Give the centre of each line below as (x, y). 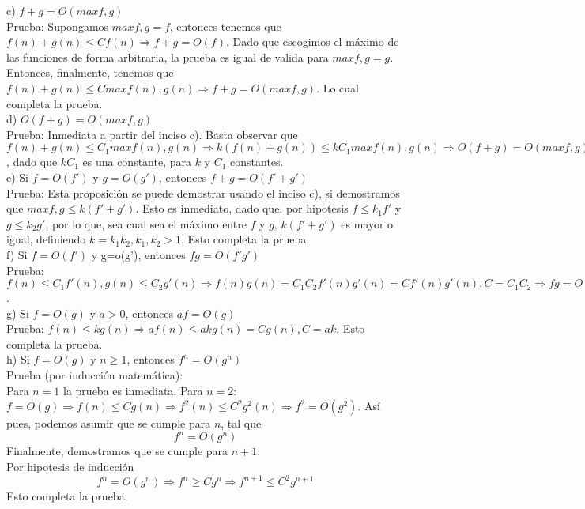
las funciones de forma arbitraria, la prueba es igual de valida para (168, 57)
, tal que (241, 423)
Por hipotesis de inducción (70, 466)
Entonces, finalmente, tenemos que (90, 72)
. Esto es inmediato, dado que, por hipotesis (242, 208)
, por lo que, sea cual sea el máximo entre (146, 223)
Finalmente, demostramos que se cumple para (117, 451)
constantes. (257, 162)
